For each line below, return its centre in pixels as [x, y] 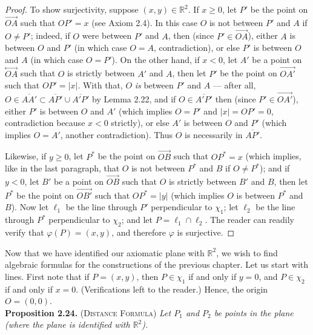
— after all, [234, 85]
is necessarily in [214, 134]
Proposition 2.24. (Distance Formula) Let [88, 312]
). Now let [30, 207]
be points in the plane [254, 312]
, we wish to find [247, 252]
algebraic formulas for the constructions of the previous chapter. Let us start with [157, 264]
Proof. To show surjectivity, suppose [72, 9]
